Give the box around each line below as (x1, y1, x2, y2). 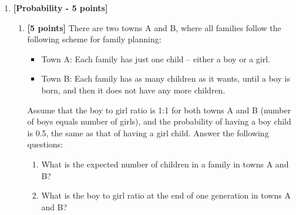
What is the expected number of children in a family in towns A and (41, 157, 289, 170)
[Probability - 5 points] (13, 2, 108, 14)
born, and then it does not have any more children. (41, 83, 226, 96)
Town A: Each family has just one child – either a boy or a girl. (41, 52, 271, 65)
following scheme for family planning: (27, 33, 162, 45)
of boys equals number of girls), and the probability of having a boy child (27, 115, 291, 127)
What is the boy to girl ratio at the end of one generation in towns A (41, 189, 291, 201)
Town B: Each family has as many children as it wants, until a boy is (41, 72, 290, 85)
